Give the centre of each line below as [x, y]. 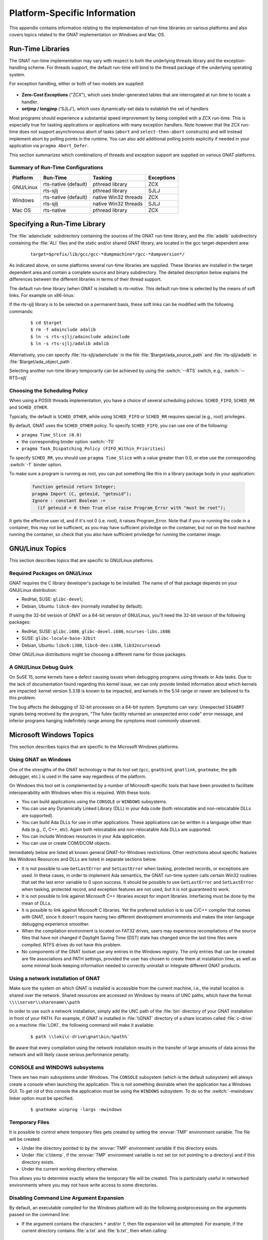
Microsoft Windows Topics [52, 735]
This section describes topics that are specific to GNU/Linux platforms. [81, 560]
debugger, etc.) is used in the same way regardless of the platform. [78, 776]
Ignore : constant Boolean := [69, 501]
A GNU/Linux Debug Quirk [41, 667]
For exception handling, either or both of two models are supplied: [77, 84]
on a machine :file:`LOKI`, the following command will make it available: [82, 1025]
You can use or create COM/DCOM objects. [66, 843]
